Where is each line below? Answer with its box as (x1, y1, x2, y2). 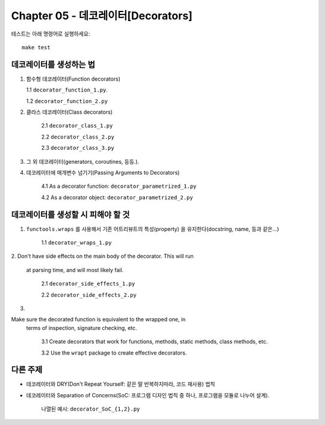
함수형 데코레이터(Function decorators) (26, 75, 120, 82)
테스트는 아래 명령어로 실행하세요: (11, 30, 90, 37)
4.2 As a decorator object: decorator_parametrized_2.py (41, 193, 193, 201)
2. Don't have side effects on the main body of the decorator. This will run (11, 253, 194, 260)
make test (22, 44, 51, 51)
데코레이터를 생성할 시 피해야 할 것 (11, 209, 130, 220)
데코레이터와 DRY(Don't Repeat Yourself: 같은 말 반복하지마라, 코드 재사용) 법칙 (26, 380, 215, 388)
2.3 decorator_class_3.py (41, 144, 114, 152)
